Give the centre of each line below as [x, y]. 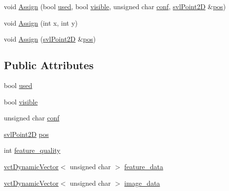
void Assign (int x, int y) [41, 22]
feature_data [144, 166]
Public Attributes [49, 65]
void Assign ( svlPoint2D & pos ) [50, 39]
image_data [142, 183]
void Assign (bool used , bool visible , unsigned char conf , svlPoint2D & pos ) [115, 6]
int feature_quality [32, 150]
